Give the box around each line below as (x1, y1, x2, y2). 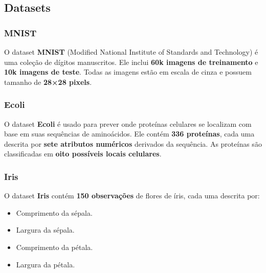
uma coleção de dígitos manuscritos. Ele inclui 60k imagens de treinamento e (4, 56, 258, 67)
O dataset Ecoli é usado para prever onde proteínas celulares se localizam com (4, 118, 252, 129)
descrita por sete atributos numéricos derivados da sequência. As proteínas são (4, 138, 262, 149)
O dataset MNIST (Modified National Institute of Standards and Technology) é (4, 47, 258, 57)
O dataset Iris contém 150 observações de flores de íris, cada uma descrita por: (4, 190, 260, 201)
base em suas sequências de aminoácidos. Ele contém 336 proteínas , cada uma (4, 128, 255, 139)
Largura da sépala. (16, 224, 75, 235)
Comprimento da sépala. (16, 207, 93, 218)
